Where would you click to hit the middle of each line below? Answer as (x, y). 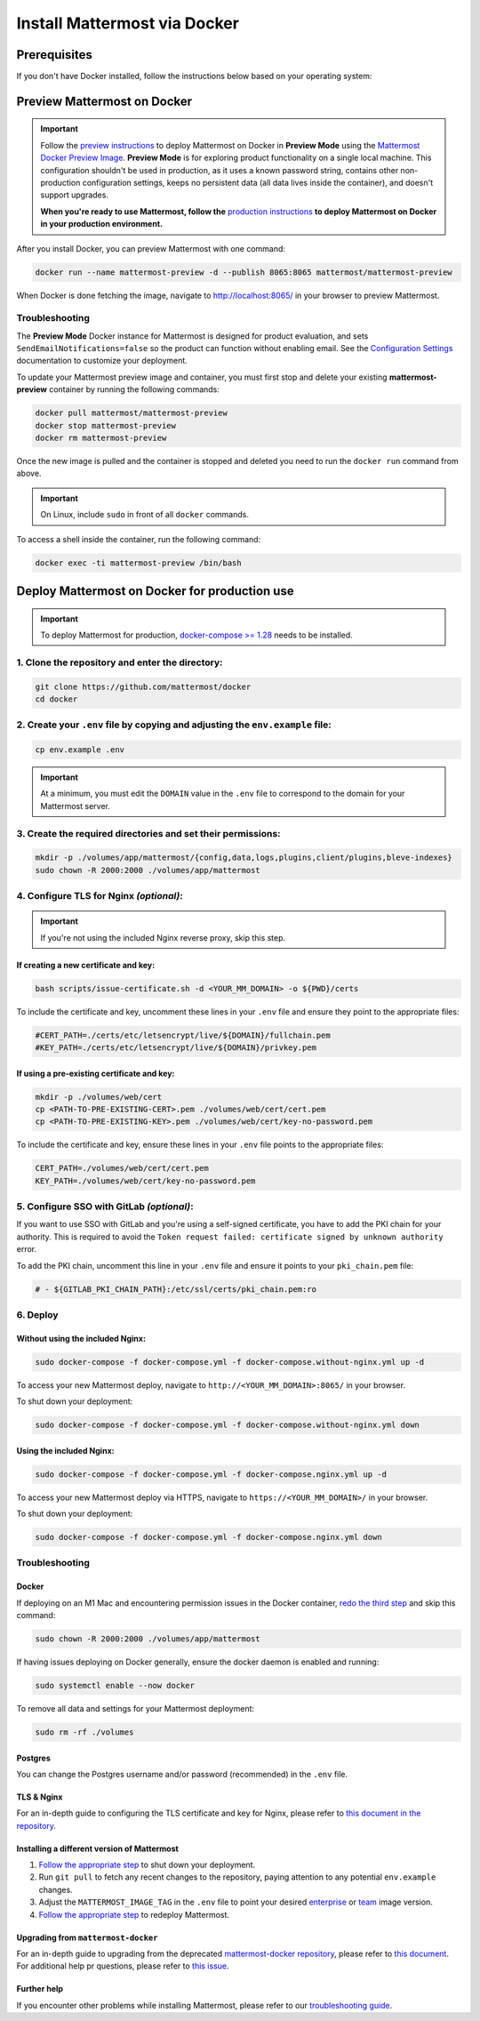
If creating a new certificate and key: (86, 965)
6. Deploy (37, 1314)
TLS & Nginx (40, 1797)
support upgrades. (74, 195)
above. (29, 473)
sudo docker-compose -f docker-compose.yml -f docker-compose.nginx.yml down (208, 1537)
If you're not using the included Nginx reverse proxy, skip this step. (163, 937)
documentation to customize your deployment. (102, 361)
